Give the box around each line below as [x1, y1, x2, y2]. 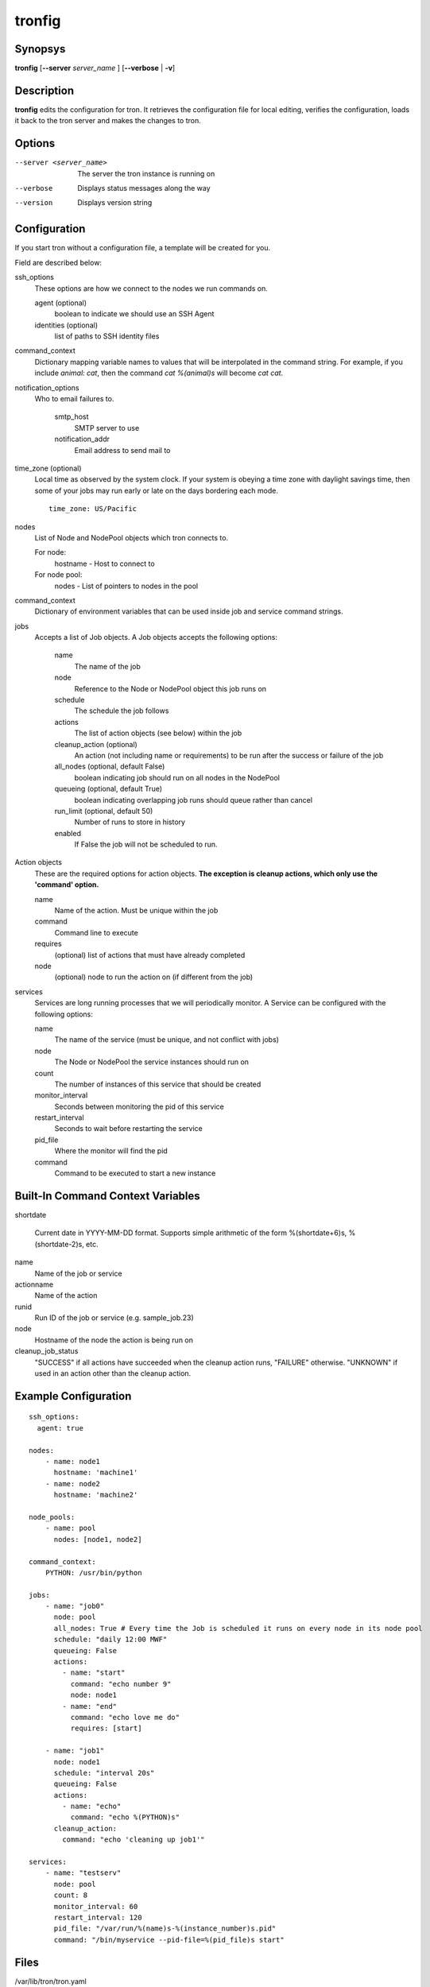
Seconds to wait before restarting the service [54, 1124, 203, 1133]
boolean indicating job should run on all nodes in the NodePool [74, 773, 280, 782]
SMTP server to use [74, 423, 140, 432]
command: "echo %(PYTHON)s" [70, 1813, 180, 1822]
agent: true [37, 1423, 83, 1432]
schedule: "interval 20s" [53, 1768, 155, 1777]
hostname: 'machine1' [53, 1468, 138, 1478]
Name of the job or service [34, 1269, 122, 1278]
